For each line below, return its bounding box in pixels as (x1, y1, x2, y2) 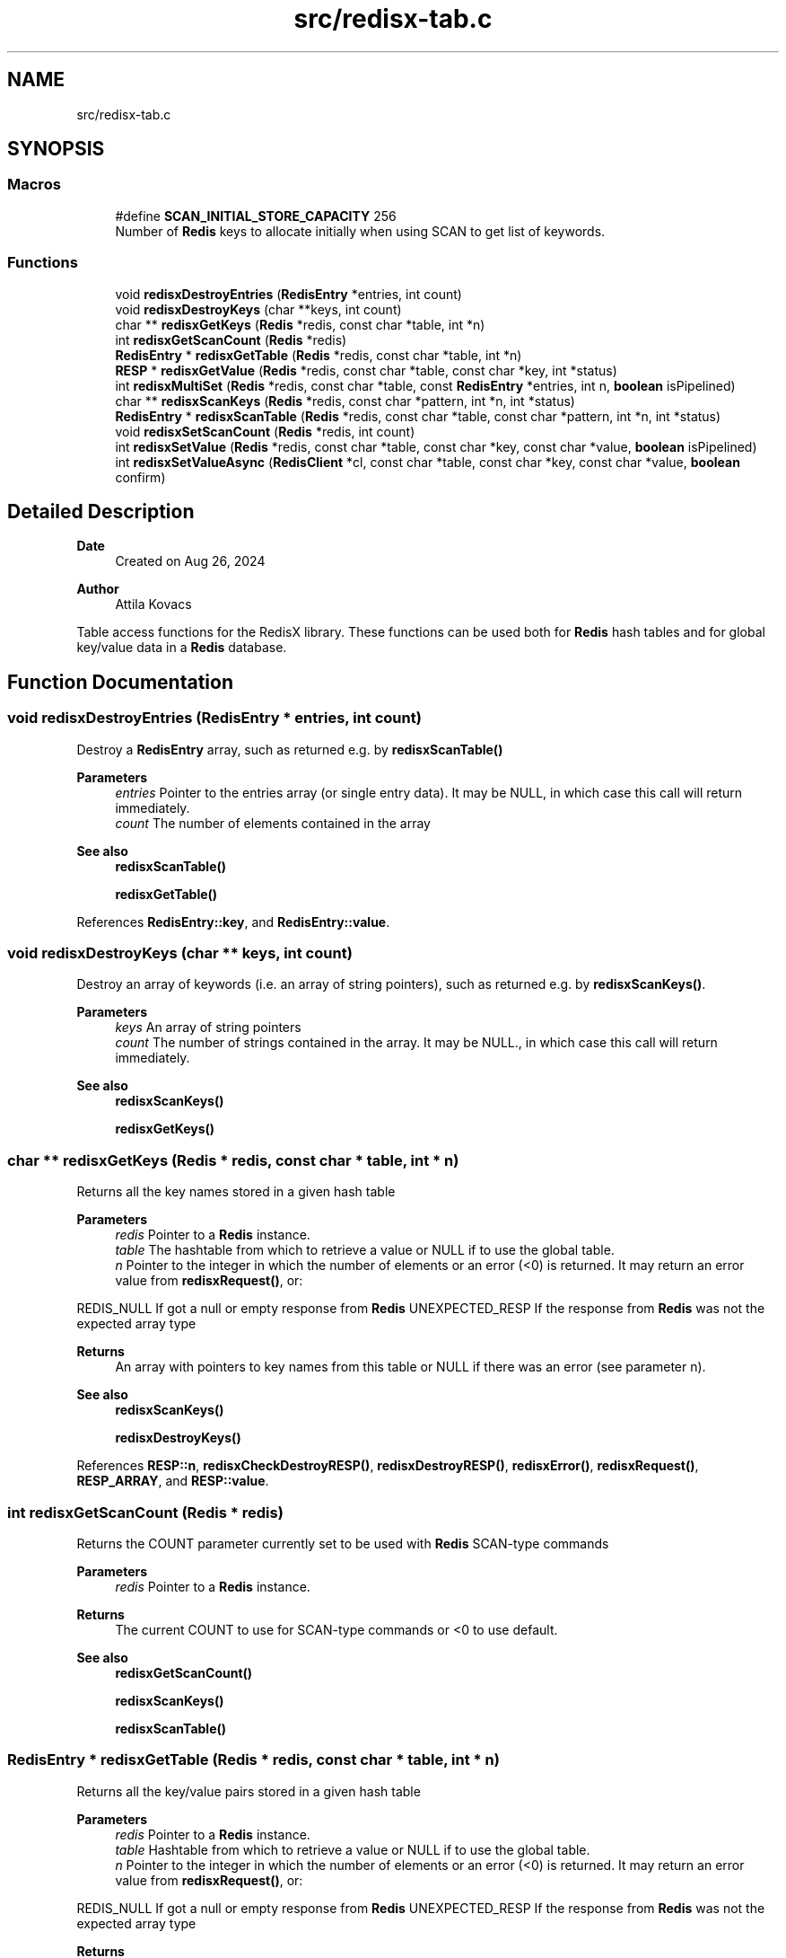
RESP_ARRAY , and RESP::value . (76, 1473, 269, 1489)
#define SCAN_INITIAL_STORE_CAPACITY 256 (115, 207, 397, 224)
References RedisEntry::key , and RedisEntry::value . (76, 913, 390, 930)
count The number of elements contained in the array (115, 815, 431, 831)
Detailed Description (7, 499, 195, 523)
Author (76, 581, 119, 597)
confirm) (115, 469, 166, 485)
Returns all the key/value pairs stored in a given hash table (76, 1783, 421, 1799)
